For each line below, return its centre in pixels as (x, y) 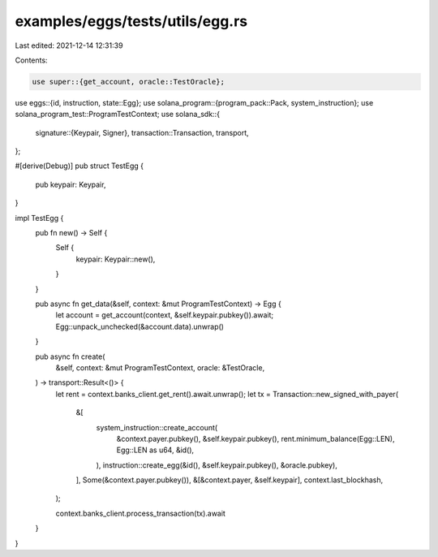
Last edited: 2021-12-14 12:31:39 (69, 45)
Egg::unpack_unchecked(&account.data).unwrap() (140, 326)
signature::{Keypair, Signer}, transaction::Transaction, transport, (142, 132)
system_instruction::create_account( (157, 427)
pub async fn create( (70, 356)
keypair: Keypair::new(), (116, 259)
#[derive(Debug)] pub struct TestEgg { (79, 166)
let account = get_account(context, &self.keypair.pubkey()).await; (165, 315)
